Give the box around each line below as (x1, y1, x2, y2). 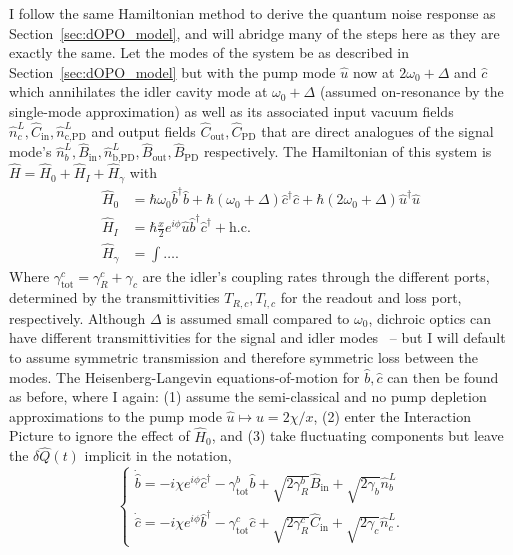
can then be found (387, 366, 499, 387)
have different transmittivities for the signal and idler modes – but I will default (9, 327, 506, 348)
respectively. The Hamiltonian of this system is (203, 141, 492, 162)
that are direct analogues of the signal (261, 120, 494, 141)
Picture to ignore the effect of (9, 425, 190, 446)
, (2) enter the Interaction (313, 405, 471, 426)
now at (352, 61, 395, 82)
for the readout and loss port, (280, 287, 462, 308)
